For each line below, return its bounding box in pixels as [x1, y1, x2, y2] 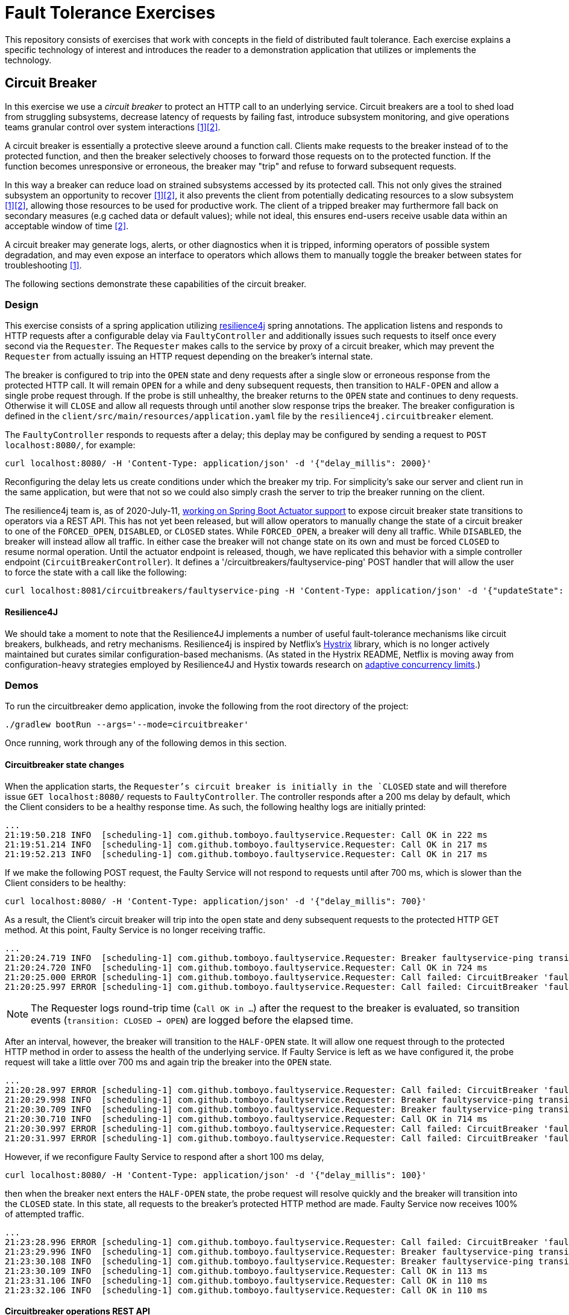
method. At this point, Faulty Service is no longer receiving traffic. [5, 924, 266, 935]
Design [5, 298, 39, 311]
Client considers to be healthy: [5, 877, 126, 888]
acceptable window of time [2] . [5, 220, 129, 231]
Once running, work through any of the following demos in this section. [5, 738, 287, 749]
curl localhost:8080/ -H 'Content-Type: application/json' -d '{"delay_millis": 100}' [5, 1170, 427, 1180]
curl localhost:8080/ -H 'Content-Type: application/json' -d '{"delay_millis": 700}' [5, 896, 427, 906]
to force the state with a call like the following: [5, 567, 187, 578]
